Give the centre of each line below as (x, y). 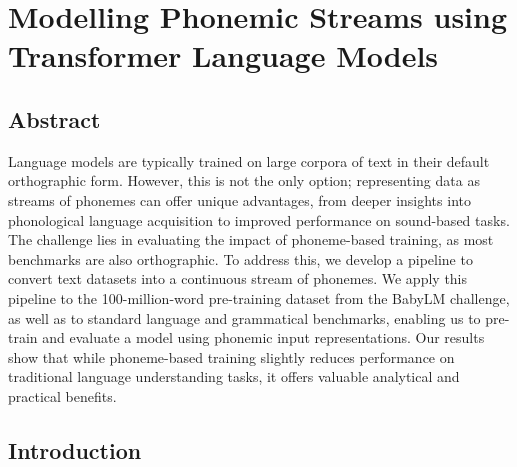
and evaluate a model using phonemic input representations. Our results (263, 337)
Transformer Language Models (223, 55)
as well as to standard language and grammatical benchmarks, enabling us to (244, 317)
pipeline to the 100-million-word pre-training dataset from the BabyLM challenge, (259, 297)
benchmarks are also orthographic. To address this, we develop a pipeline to (240, 258)
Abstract (54, 118)
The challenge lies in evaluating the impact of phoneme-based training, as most (251, 239)
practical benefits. (62, 395)
